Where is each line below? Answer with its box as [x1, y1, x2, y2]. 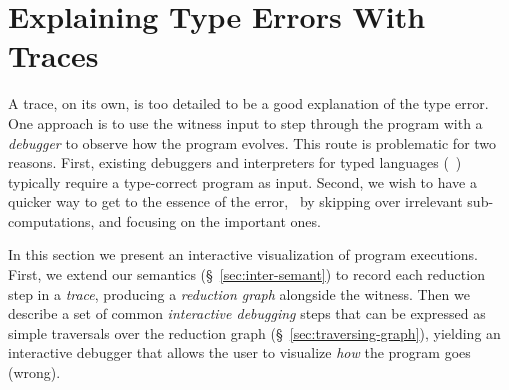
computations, [8, 210, 95, 231]
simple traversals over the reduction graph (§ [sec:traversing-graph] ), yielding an [8, 322, 501, 343]
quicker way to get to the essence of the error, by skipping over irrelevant [8, 191, 463, 212]
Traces [8, 35, 99, 76]
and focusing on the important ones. [99, 210, 321, 231]
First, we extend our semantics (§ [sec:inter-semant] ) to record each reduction [8, 264, 485, 285]
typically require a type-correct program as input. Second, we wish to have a [8, 171, 477, 192]
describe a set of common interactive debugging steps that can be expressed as [8, 303, 486, 324]
